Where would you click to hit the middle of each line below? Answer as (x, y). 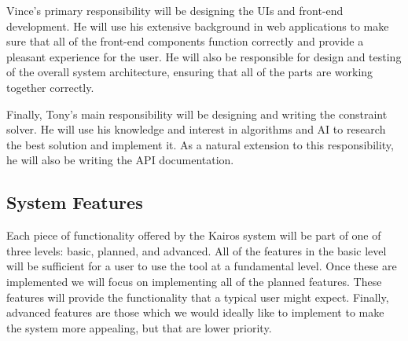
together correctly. (50, 87)
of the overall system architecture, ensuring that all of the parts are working (190, 72)
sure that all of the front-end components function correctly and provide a (185, 41)
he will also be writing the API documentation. (120, 160)
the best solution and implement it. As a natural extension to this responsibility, (200, 144)
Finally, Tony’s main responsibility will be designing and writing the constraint (197, 114)
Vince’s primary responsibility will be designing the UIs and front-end (175, 10)
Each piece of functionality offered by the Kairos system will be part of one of (194, 235)
